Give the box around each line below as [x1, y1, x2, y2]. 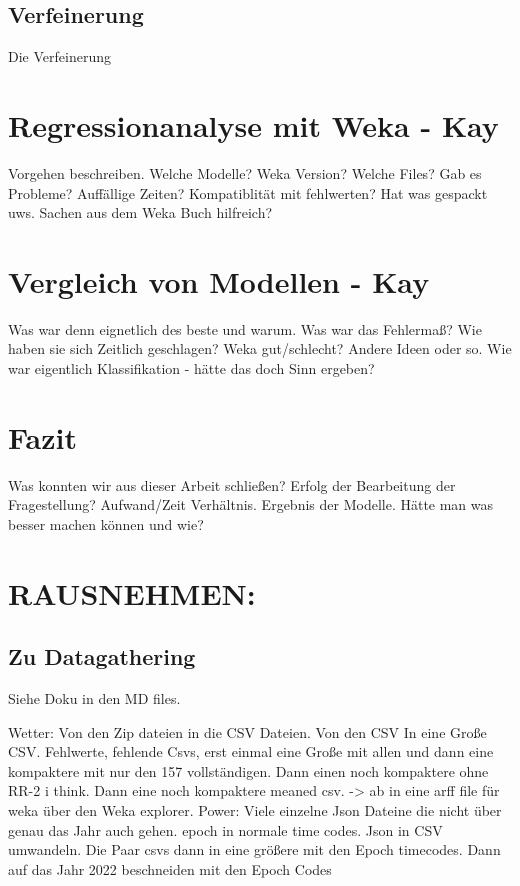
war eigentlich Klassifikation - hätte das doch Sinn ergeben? [8, 358, 375, 379]
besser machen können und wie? [8, 513, 204, 534]
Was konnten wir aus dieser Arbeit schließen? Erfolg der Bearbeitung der [8, 474, 456, 495]
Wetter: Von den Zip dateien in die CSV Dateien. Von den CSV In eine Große [8, 721, 487, 742]
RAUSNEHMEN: [8, 572, 256, 613]
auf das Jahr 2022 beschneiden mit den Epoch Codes [8, 858, 332, 879]
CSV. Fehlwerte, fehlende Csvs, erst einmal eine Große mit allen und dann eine [8, 741, 494, 762]
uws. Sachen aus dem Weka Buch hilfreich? [8, 202, 273, 223]
